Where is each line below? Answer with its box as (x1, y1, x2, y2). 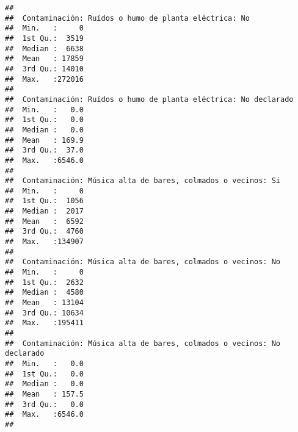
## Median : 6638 (5, 44, 84, 53)
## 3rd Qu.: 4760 (5, 227, 84, 236)
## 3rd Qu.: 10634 (5, 308, 84, 317)
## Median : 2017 (5, 207, 84, 216)
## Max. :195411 (5, 319, 84, 328)
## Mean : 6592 (5, 217, 84, 226)
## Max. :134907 (5, 237, 84, 247)
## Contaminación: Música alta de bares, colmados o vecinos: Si (5, 176, 281, 185)
